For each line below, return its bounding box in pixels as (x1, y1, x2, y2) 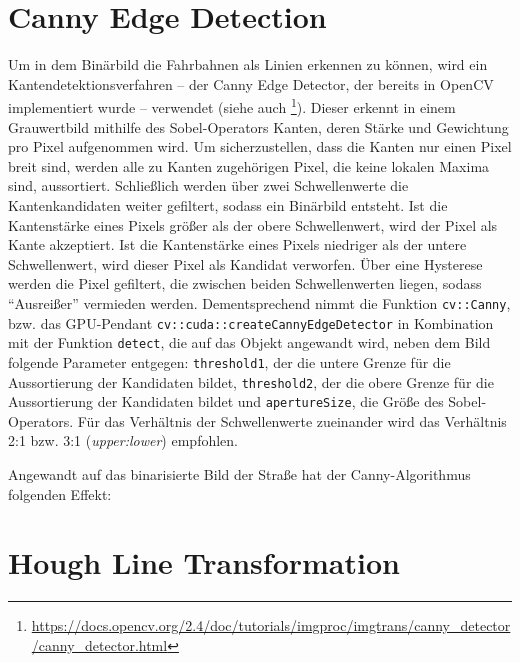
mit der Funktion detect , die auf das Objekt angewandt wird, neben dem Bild (8, 332, 491, 353)
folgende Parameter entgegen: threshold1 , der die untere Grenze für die (8, 351, 451, 372)
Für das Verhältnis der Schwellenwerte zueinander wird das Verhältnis (77, 410, 507, 431)
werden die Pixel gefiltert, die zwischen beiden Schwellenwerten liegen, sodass (8, 273, 482, 294)
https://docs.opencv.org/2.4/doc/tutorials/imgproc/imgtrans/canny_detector (31, 615, 511, 636)
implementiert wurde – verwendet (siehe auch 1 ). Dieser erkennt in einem (8, 94, 456, 117)
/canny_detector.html (31, 634, 168, 655)
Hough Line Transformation (8, 542, 400, 583)
